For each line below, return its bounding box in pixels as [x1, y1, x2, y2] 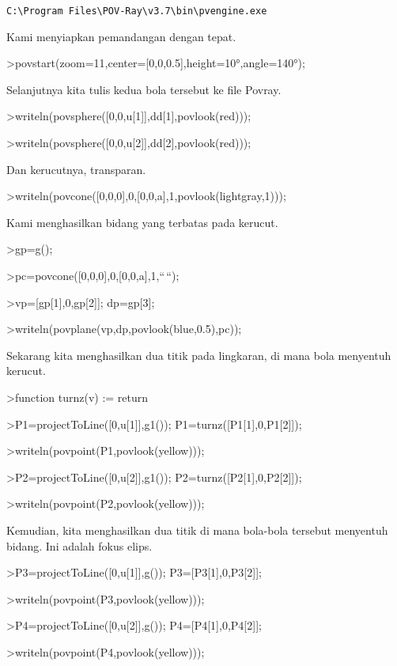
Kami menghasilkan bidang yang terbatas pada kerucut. [6, 214, 278, 230]
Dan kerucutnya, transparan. [6, 161, 146, 177]
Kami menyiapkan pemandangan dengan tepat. [6, 28, 236, 44]
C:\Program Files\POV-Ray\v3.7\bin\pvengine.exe [6, 6, 267, 17]
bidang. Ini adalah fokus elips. [6, 537, 153, 554]
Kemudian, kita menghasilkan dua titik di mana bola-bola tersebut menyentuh [6, 521, 388, 538]
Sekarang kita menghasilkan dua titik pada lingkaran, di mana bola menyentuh [6, 346, 391, 363]
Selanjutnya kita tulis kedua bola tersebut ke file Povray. [6, 81, 282, 97]
